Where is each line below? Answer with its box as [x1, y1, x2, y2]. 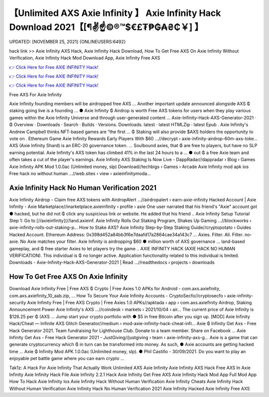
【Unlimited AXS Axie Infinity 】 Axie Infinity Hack [9, 7, 221, 18]
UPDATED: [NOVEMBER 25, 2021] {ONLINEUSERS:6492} [9, 39, 126, 45]
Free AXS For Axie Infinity [9, 91, 62, 97]
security [9, 300, 26, 306]
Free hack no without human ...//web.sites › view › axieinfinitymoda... [9, 170, 151, 177]
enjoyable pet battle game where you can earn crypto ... [9, 356, 125, 362]
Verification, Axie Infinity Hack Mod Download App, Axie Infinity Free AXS [9, 55, 160, 61]
